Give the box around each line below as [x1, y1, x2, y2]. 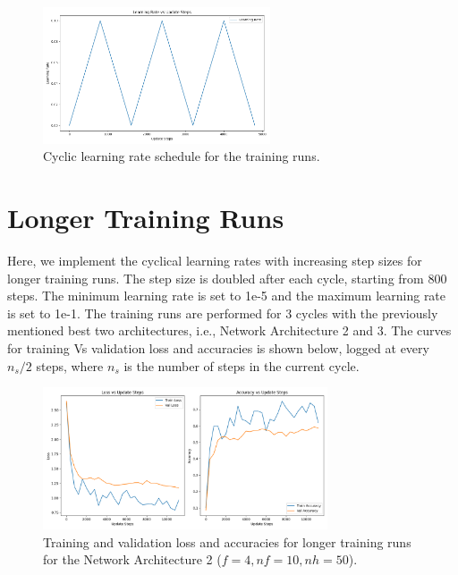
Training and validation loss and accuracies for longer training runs [43, 532, 411, 551]
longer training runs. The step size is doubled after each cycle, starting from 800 [7, 268, 447, 287]
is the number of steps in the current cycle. [123, 356, 360, 375]
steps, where [36, 356, 104, 375]
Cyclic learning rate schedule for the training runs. [43, 147, 320, 165]
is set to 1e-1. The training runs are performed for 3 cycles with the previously [7, 303, 438, 322]
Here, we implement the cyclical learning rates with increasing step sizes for [7, 250, 422, 269]
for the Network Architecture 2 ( [43, 550, 222, 569]
